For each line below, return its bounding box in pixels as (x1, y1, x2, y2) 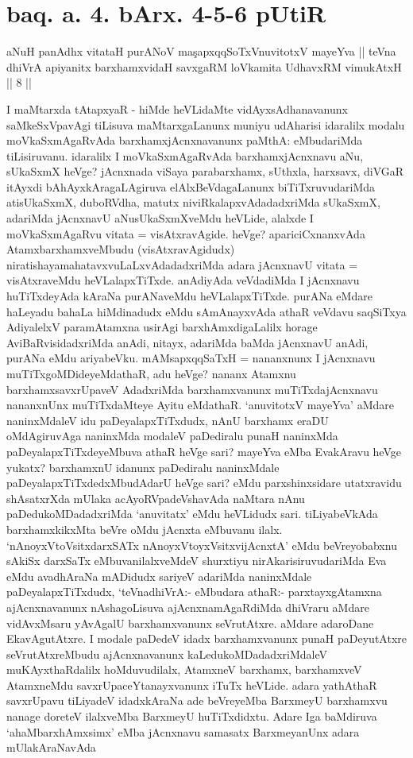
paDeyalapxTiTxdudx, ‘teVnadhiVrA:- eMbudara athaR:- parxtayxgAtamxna (6, 583, 382, 600)
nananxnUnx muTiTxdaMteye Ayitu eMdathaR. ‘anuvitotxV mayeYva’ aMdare (6, 396, 394, 413)
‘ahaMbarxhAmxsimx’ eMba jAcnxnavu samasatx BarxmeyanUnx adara (6, 723, 360, 740)
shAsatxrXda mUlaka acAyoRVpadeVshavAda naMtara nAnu (6, 489, 305, 506)
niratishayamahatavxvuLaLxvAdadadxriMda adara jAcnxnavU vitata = (6, 256, 358, 273)
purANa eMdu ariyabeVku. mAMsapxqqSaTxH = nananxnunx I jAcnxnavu (6, 350, 376, 366)
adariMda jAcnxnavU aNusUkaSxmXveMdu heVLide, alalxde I (6, 210, 314, 226)
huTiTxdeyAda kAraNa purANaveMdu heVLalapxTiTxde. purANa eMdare (6, 288, 372, 304)
